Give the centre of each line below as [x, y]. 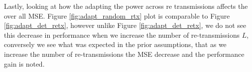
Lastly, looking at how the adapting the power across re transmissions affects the [126, 6]
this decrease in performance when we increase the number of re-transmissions [122, 35]
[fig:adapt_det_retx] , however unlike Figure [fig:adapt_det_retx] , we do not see [125, 25]
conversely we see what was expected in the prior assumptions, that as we [115, 44]
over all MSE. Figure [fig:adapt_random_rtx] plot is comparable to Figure [117, 15]
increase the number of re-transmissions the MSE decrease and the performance [124, 54]
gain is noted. [24, 63]
